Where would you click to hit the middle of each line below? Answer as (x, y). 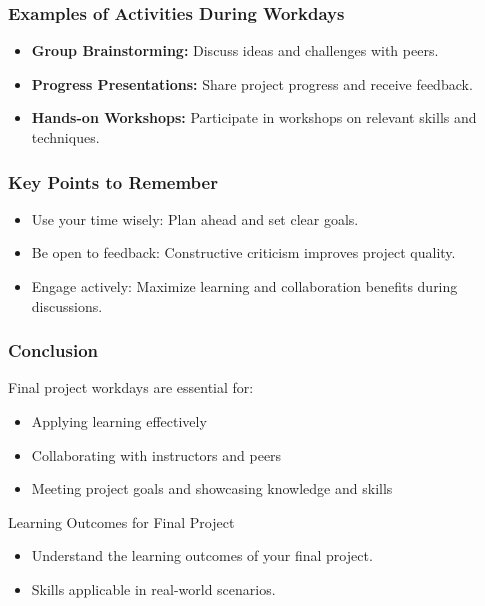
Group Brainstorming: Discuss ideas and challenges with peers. (235, 50)
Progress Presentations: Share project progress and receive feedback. (252, 83)
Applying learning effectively (119, 421)
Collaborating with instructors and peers (156, 454)
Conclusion (53, 350)
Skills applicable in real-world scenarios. (153, 588)
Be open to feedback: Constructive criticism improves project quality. (243, 252)
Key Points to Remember (113, 181)
